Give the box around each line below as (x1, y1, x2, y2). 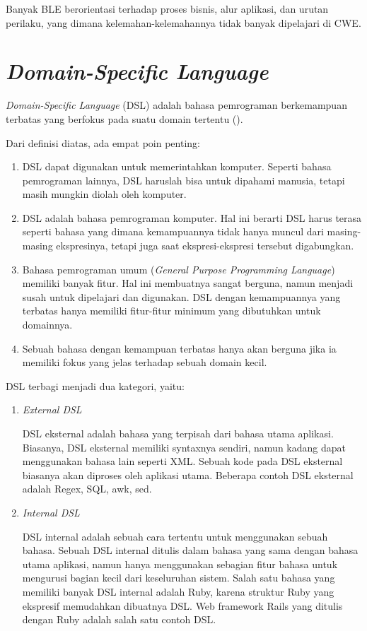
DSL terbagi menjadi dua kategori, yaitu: (6, 378, 185, 393)
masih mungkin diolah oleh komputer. (22, 187, 187, 201)
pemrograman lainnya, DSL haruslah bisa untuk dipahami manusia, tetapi (22, 172, 345, 187)
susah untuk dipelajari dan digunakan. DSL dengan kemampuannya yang (22, 289, 341, 304)
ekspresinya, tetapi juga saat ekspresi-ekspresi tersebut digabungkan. (56, 238, 354, 253)
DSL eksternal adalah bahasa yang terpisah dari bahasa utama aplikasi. (22, 426, 334, 440)
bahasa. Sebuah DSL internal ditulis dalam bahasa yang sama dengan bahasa (22, 543, 359, 558)
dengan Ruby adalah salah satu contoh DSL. (22, 612, 216, 627)
